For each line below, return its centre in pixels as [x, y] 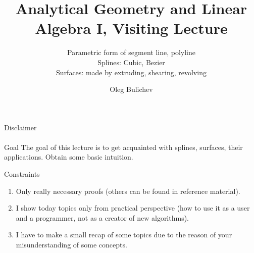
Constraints [22, 174]
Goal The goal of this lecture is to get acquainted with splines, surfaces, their [123, 147]
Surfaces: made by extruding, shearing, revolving [131, 72]
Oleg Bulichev [131, 89]
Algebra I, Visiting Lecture [131, 28]
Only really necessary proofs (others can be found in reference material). [128, 191]
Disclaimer [20, 127]
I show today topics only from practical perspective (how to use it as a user [133, 208]
